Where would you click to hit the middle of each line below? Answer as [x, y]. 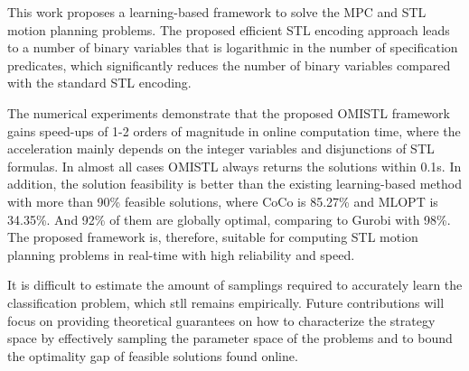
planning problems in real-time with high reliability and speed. [181, 254]
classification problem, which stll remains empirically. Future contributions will [226, 302]
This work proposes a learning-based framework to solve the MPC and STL [217, 12]
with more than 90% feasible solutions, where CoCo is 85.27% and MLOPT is [223, 201]
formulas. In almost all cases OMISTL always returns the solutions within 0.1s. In [234, 166]
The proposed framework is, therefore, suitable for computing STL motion [213, 237]
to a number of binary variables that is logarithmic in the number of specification [233, 47]
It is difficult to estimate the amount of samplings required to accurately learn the [235, 285]
